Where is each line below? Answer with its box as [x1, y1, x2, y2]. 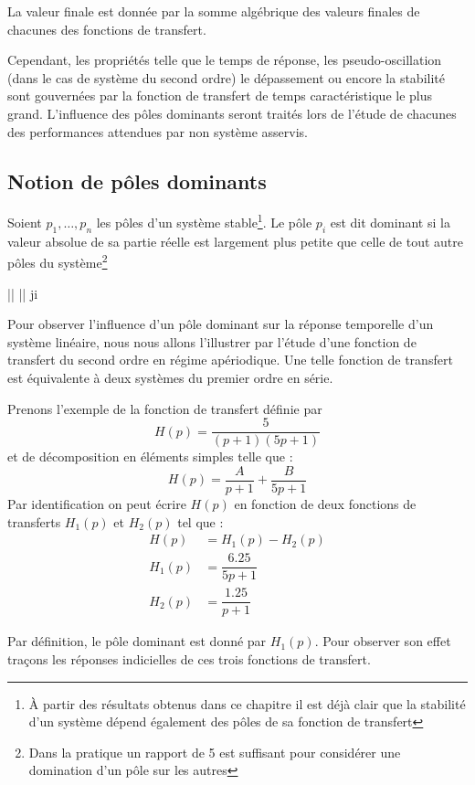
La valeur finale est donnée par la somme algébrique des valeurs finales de [7, 2, 420, 20]
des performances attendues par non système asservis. [7, 122, 308, 141]
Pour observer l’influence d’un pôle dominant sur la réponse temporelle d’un [7, 314, 434, 334]
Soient [7, 213, 42, 232]
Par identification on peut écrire [7, 493, 186, 513]
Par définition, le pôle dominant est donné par [7, 631, 267, 651]
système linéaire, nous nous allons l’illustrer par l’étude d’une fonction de [7, 332, 417, 351]
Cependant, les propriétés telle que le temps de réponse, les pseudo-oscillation [7, 50, 442, 69]
